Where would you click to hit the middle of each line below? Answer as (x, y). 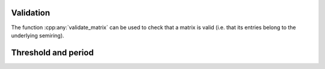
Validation (31, 13)
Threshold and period (52, 53)
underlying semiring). (38, 35)
